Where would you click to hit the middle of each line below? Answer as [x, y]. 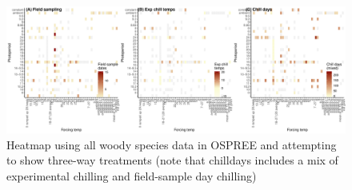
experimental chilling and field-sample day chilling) [132, 175]
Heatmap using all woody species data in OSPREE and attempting [172, 144]
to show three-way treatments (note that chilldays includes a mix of [172, 160]
